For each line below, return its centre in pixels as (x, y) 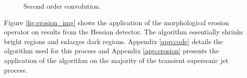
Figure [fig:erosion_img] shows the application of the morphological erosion (117, 22)
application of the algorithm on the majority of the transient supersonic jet (116, 60)
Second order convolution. (62, 6)
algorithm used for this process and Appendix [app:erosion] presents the (112, 51)
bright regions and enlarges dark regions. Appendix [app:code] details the (113, 41)
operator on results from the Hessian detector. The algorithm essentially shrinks (124, 32)
